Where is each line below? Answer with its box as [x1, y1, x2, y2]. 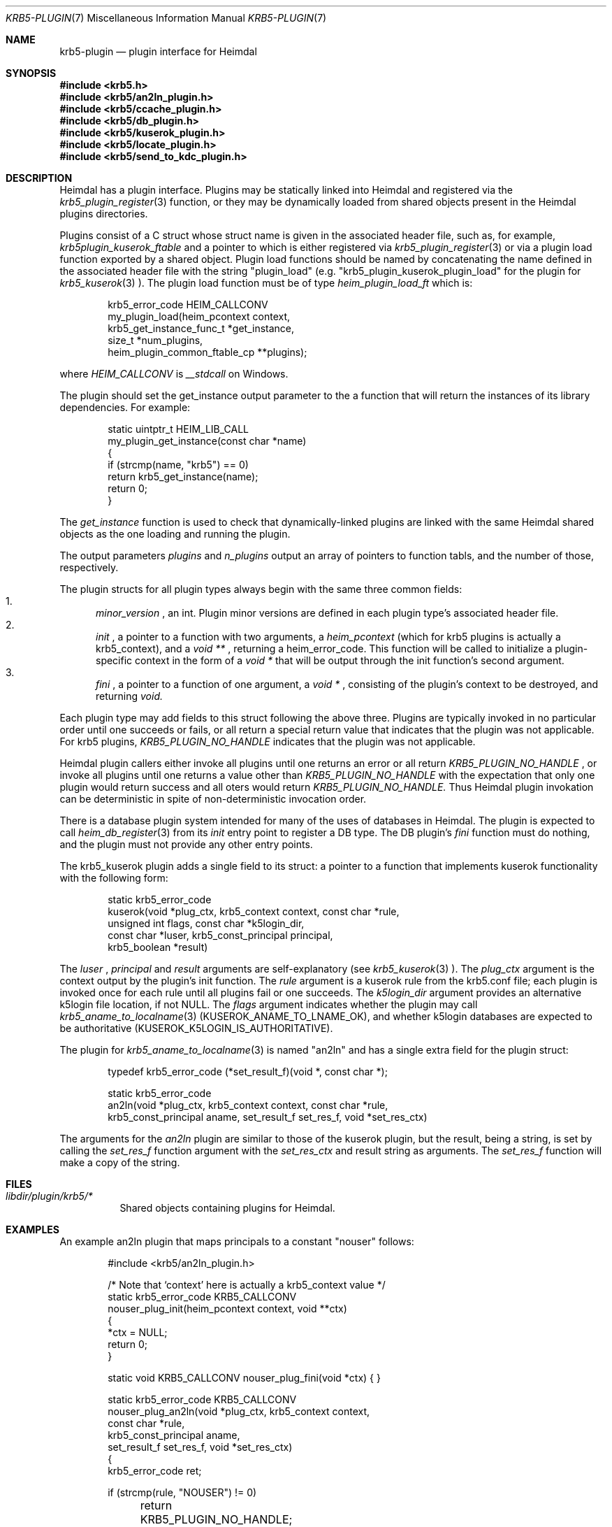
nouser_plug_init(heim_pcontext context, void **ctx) [108, 1303, 347, 1314]
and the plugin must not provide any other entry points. [59, 838, 313, 850]
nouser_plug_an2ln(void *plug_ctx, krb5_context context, [108, 1405, 370, 1417]
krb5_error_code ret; [108, 1465, 202, 1477]
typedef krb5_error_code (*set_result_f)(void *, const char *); [108, 1066, 388, 1077]
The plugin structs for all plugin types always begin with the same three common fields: [59, 583, 462, 595]
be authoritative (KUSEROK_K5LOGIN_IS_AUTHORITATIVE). [59, 1022, 333, 1034]
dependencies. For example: [59, 401, 191, 413]
